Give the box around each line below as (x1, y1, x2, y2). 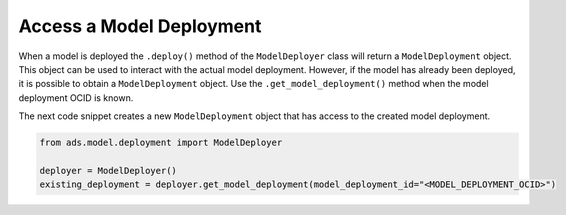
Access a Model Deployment (18, 15, 262, 37)
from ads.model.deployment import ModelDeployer (39, 137, 283, 149)
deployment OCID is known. (18, 91, 134, 104)
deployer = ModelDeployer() (39, 165, 177, 176)
